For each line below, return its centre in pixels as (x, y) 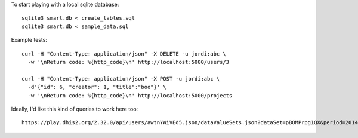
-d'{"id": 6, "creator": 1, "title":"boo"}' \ (97, 87)
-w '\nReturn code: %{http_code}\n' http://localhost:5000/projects (130, 95)
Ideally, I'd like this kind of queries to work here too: (75, 109)
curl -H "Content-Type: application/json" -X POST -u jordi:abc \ (121, 79)
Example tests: (29, 40)
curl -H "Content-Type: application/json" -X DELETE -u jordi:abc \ (124, 53)
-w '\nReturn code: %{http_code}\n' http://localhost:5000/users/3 (129, 62)
